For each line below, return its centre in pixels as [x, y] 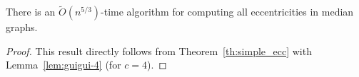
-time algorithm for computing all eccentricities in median [227, 12]
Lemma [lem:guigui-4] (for [64, 65]
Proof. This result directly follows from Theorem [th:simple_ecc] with [159, 51]
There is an [31, 12]
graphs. [22, 27]
